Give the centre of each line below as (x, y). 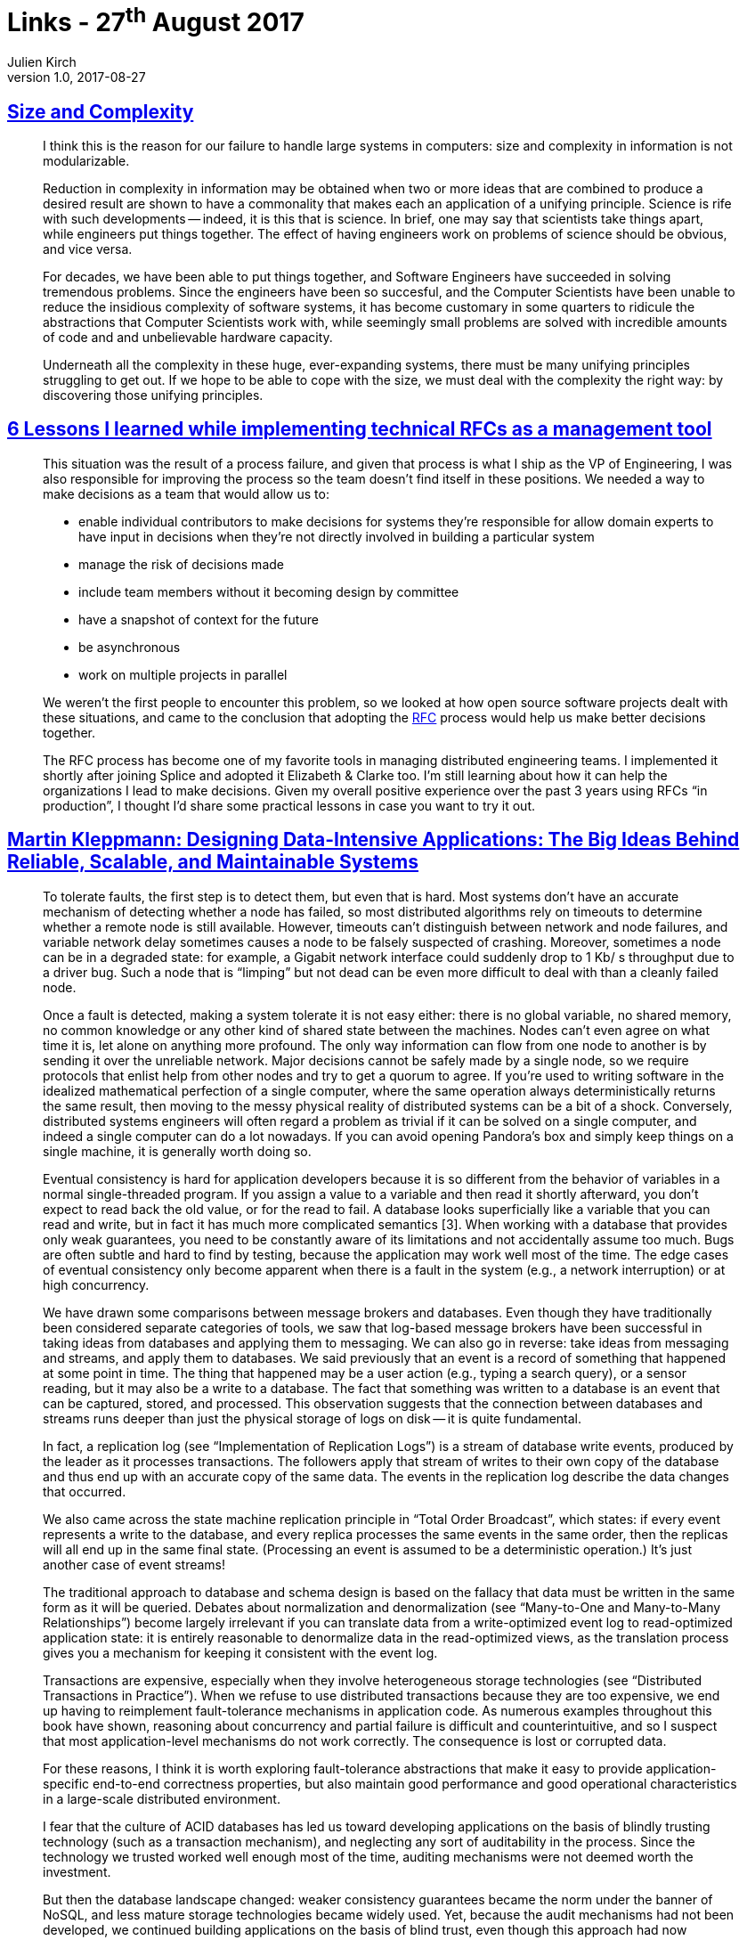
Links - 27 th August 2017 (156, 20)
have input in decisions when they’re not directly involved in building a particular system (337, 536)
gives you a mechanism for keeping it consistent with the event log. (240, 1652)
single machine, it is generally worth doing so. (177, 1151)
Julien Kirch (42, 62)
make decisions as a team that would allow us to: (186, 493)
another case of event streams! (134, 1564)
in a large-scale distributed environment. (162, 1798)
